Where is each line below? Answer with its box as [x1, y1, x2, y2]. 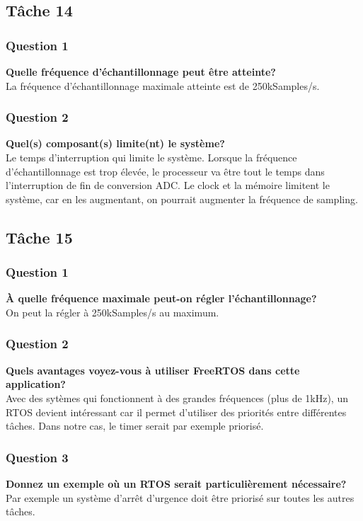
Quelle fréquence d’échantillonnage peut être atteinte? [6, 64, 276, 79]
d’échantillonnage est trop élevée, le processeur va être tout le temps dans [6, 164, 325, 178]
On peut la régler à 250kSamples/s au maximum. [6, 304, 219, 319]
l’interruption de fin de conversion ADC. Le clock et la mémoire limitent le [6, 178, 330, 193]
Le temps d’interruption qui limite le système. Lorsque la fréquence [6, 150, 297, 164]
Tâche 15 [6, 226, 73, 248]
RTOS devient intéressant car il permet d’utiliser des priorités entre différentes [6, 404, 347, 419]
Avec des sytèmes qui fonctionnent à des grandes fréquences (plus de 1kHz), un [6, 390, 348, 405]
